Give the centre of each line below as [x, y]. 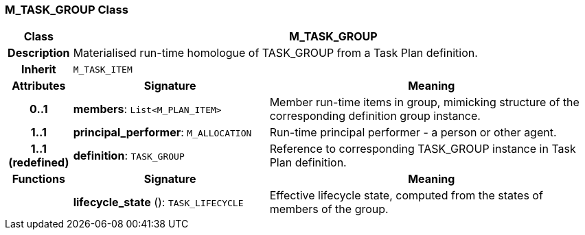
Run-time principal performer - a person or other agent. [413, 133]
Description [39, 53]
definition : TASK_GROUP [129, 156]
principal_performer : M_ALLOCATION [162, 133]
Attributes [39, 86]
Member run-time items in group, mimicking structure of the [424, 102]
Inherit [38, 70]
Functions [38, 179]
